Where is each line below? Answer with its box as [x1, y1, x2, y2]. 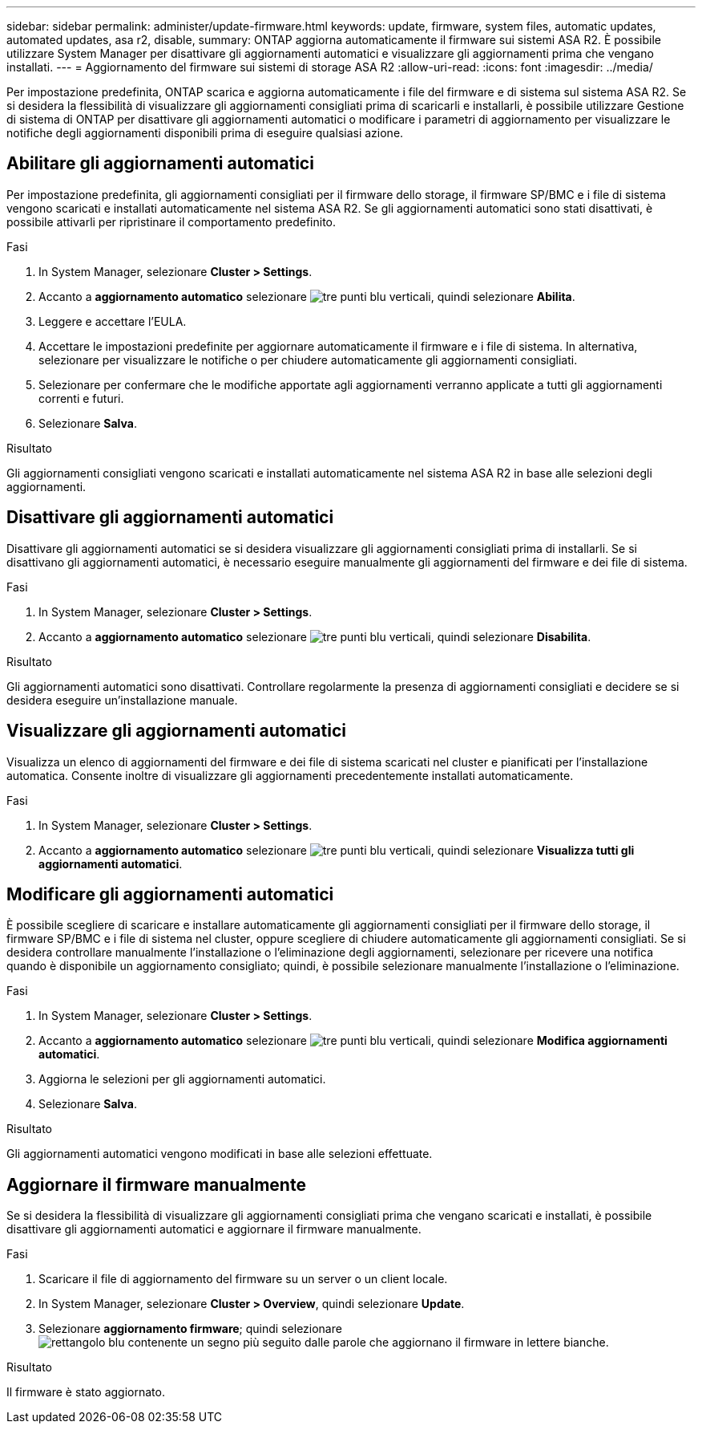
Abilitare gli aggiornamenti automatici [6, 153, 314, 174]
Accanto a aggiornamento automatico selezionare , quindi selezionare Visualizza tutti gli [38, 843, 635, 857]
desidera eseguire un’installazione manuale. [6, 693, 238, 707]
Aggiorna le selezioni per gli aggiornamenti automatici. [38, 1072, 326, 1087]
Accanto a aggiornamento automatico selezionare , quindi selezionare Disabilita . [38, 629, 591, 644]
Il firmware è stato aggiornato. [6, 1385, 165, 1400]
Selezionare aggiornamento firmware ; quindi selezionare [38, 1322, 342, 1336]
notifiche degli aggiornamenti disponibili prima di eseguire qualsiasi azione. [6, 126, 404, 140]
